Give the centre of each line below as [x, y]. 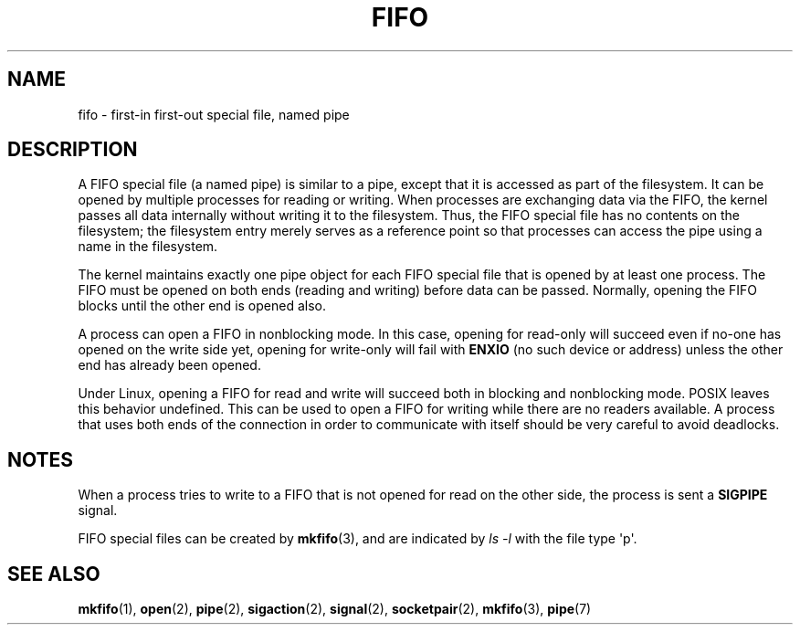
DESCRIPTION [73, 150]
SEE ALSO [54, 574]
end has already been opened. [169, 365]
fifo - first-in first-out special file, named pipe [214, 114]
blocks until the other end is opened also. [202, 306]
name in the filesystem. [148, 247]
